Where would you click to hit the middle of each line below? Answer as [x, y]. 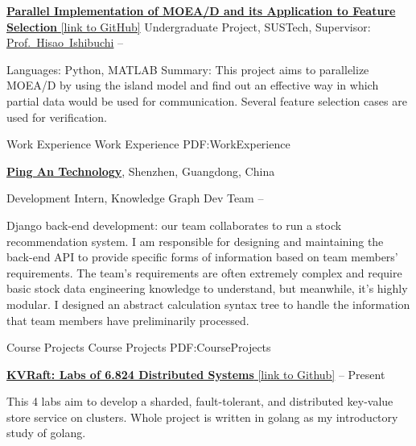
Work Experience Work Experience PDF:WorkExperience [148, 144]
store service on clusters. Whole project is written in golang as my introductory [202, 417]
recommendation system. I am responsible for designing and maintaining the [195, 241]
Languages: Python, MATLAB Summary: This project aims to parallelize [188, 69]
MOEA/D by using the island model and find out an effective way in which [193, 85]
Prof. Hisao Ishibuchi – [65, 42]
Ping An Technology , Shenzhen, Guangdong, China [141, 171]
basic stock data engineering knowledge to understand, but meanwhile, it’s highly [207, 288]
